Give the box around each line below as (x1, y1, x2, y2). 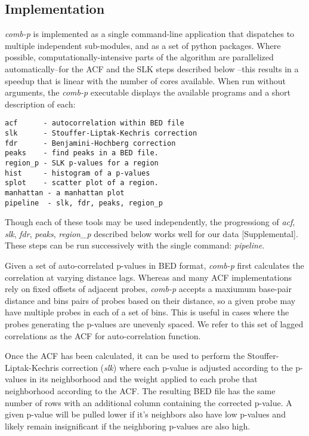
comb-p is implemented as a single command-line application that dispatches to (5, 27, 295, 40)
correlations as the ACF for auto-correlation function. (5, 329, 201, 342)
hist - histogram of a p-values (5, 168, 150, 177)
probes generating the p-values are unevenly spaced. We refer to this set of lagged (5, 318, 304, 330)
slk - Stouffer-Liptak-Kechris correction (5, 129, 197, 138)
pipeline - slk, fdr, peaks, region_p (5, 198, 163, 207)
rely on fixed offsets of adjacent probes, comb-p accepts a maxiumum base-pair (5, 283, 292, 295)
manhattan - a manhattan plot (5, 188, 125, 197)
